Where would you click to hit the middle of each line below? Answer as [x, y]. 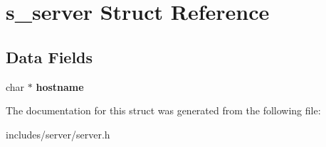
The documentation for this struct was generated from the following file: [163, 110]
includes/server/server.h [58, 134]
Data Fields [49, 56]
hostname [60, 86]
